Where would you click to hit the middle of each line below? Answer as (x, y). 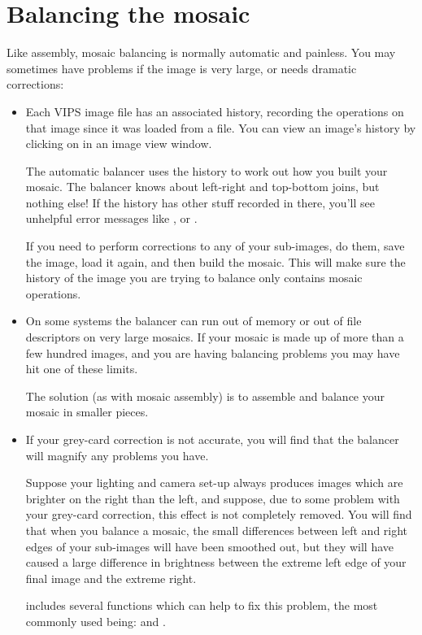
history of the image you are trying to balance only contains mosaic (194, 278)
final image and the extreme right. (111, 578)
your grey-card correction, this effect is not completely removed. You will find (219, 514)
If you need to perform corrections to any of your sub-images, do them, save (215, 246)
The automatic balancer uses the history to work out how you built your (207, 170)
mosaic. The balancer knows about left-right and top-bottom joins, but (202, 187)
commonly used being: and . (96, 621)
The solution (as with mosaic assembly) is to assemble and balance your (205, 396)
